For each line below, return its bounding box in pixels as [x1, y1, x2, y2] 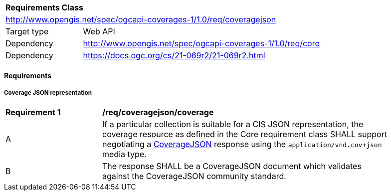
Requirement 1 [5, 107, 61, 118]
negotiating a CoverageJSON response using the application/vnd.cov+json [102, 139, 382, 150]
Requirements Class [5, 2, 83, 12]
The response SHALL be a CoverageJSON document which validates [102, 161, 362, 172]
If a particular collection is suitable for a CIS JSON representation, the [102, 119, 364, 130]
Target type [5, 26, 49, 36]
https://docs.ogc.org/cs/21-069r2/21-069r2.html [83, 50, 265, 60]
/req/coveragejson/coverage [102, 107, 214, 118]
